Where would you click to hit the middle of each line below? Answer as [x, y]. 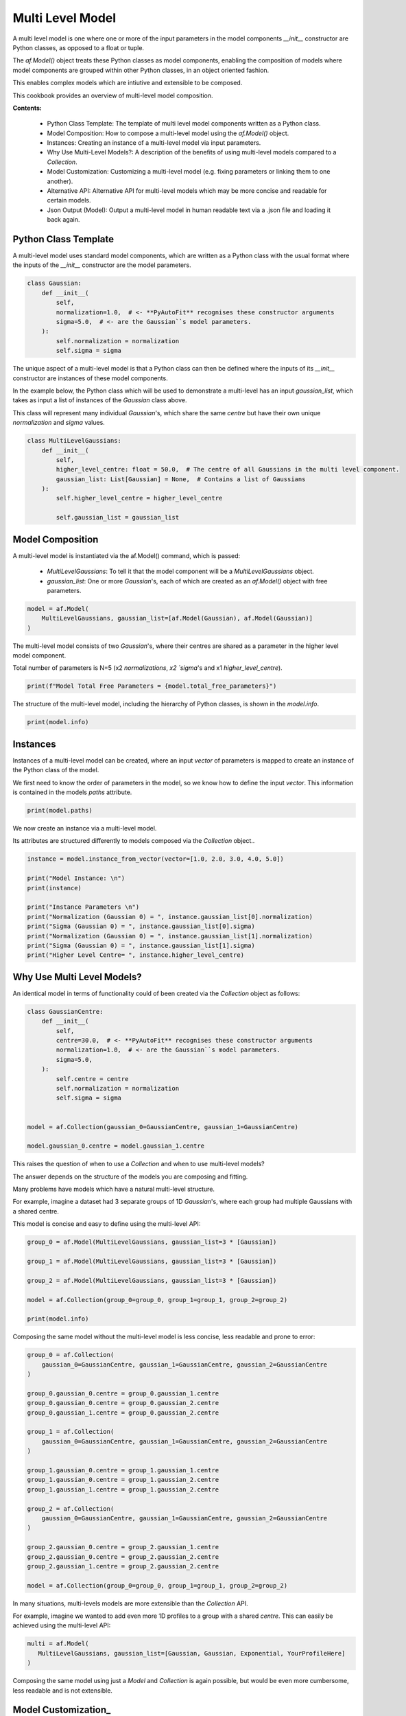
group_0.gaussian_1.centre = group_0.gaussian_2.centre [123, 1413]
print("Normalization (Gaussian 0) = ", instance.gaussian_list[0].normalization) [170, 917]
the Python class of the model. [56, 770]
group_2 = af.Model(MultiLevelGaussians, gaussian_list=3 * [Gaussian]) [152, 1280]
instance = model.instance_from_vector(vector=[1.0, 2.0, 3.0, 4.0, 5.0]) [156, 859]
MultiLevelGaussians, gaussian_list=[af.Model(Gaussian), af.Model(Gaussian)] [177, 618]
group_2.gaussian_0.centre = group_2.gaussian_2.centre [123, 1557]
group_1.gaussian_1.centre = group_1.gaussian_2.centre [123, 1489]
